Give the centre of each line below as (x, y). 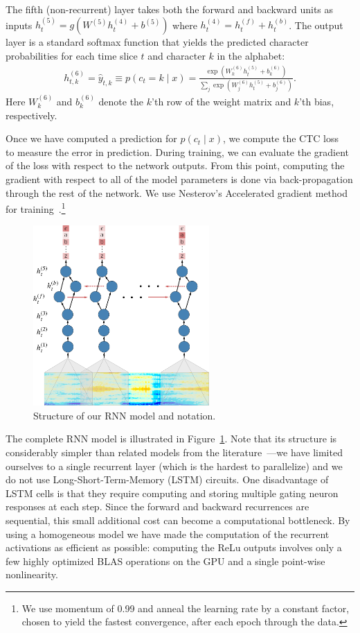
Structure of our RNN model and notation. (125, 415)
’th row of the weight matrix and (222, 102)
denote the (121, 102)
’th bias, (317, 102)
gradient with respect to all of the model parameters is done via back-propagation (179, 179)
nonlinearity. (32, 574)
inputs (19, 25)
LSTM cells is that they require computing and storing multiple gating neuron (172, 493)
